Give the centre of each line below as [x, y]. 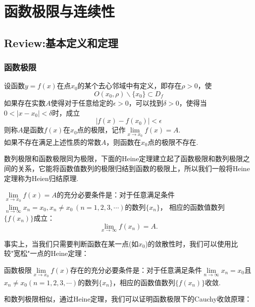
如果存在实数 [25, 102]
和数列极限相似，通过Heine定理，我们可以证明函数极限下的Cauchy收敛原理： [128, 299]
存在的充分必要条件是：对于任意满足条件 [136, 270]
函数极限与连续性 [60, 11]
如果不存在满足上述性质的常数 [52, 142]
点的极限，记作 [101, 130]
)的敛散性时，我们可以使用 [188, 243]
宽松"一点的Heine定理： [51, 253]
